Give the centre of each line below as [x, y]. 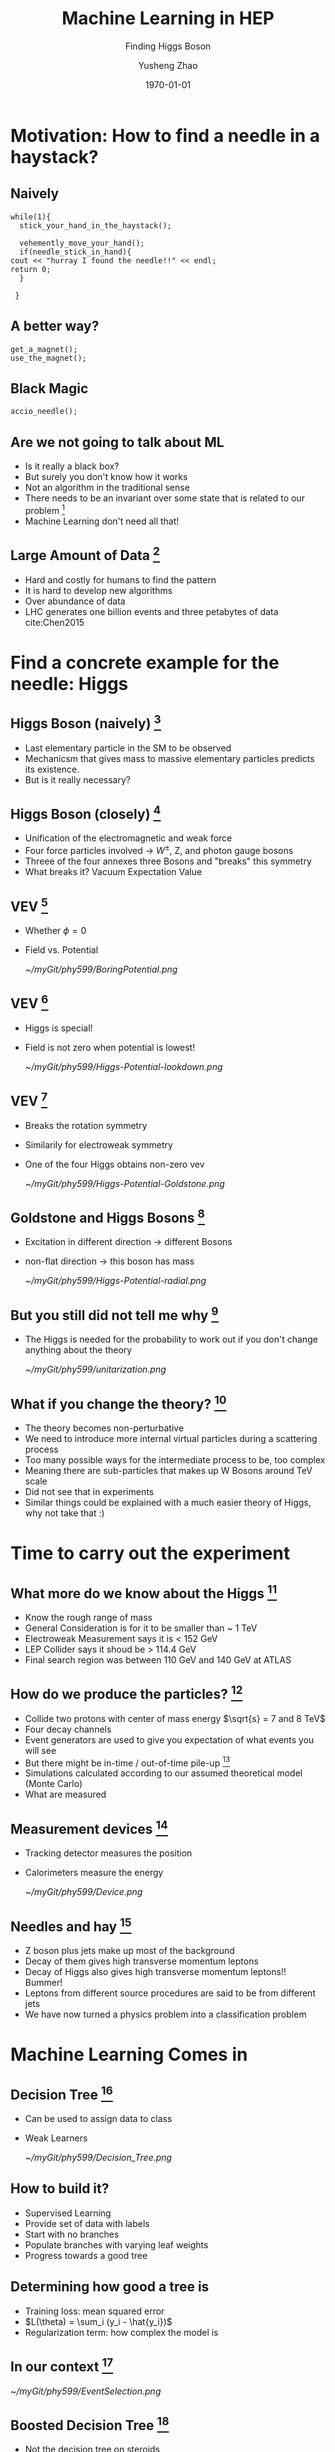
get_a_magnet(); [44, 349]
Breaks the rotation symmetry [86, 1125]
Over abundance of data [75, 601]
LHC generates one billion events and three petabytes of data [151, 611]
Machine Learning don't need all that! [102, 521]
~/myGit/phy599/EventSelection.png [86, 2391]
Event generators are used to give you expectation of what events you [169, 1739]
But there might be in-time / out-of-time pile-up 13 [127, 1762]
